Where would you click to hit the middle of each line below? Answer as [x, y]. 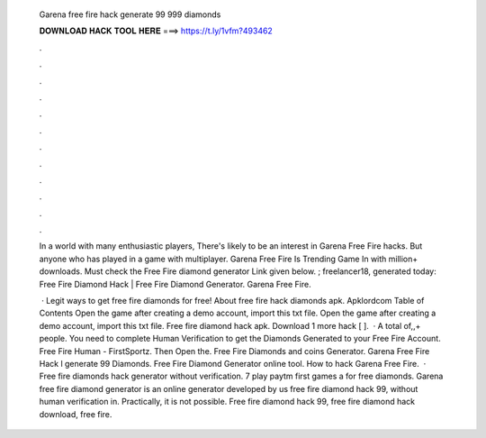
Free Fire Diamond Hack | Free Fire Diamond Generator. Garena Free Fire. [175, 284]
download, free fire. [76, 414]
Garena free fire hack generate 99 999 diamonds [130, 14]
